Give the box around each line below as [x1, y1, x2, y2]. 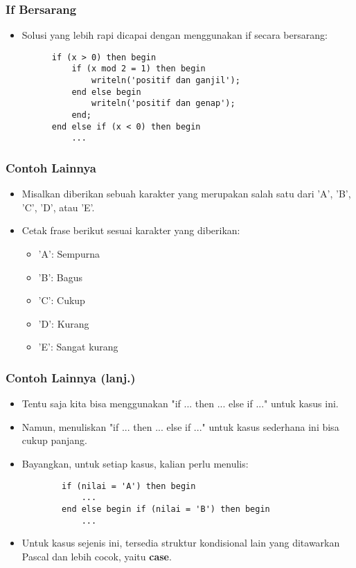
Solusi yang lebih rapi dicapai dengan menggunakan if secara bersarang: [21, 28, 328, 42]
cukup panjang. [21, 433, 87, 447]
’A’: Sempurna [38, 247, 100, 261]
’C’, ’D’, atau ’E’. [21, 199, 95, 214]
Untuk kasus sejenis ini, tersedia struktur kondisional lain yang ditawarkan [21, 535, 340, 550]
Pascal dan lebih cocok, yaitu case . [21, 549, 172, 563]
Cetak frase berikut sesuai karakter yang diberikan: [21, 223, 240, 238]
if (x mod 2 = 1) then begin [71, 64, 206, 74]
